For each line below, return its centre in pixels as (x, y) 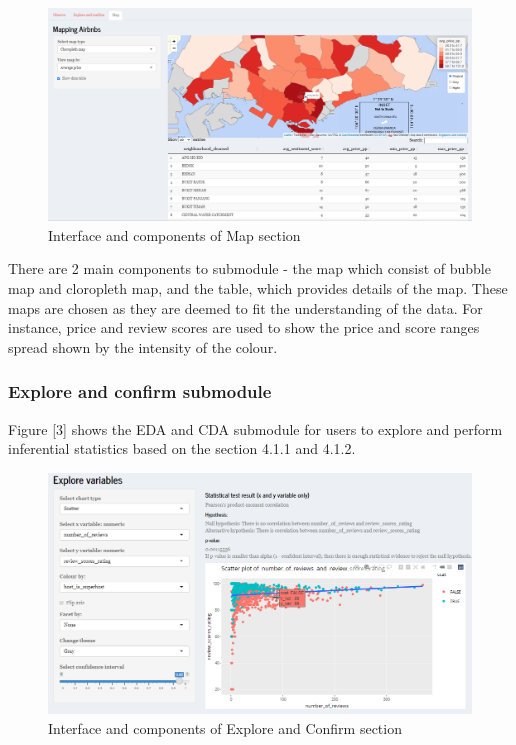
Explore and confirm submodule (140, 391)
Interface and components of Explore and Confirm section (225, 727)
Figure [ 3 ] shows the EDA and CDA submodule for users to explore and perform (255, 428)
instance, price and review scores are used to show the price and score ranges (244, 327)
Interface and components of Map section (174, 234)
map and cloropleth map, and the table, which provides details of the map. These (258, 288)
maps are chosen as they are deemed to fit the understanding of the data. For (245, 307)
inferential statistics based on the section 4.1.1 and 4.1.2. (182, 448)
